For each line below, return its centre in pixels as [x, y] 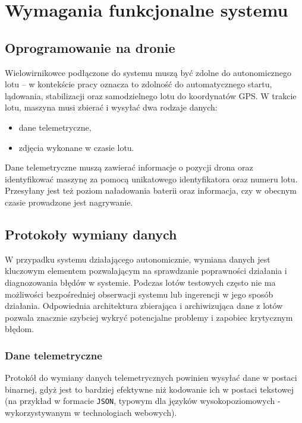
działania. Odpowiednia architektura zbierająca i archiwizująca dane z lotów [144, 306]
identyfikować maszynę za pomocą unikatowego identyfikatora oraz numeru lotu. [151, 179]
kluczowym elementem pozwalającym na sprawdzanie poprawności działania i [146, 271]
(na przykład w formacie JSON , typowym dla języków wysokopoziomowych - [143, 401]
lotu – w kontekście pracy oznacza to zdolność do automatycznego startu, [139, 84]
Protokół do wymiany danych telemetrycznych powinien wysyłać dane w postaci [151, 378]
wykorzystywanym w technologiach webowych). [91, 412]
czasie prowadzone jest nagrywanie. [69, 202]
